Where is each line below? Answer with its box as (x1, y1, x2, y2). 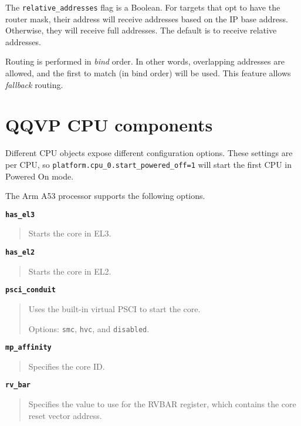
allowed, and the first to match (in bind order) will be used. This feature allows (5, 67, 291, 79)
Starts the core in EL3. (28, 227, 111, 239)
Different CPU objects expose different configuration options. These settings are (5, 147, 293, 159)
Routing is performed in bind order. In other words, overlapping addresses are (5, 55, 285, 67)
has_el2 (5, 248, 35, 257)
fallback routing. (5, 78, 63, 90)
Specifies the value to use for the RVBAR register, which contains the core (28, 398, 296, 410)
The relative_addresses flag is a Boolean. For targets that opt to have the (5, 1, 280, 13)
